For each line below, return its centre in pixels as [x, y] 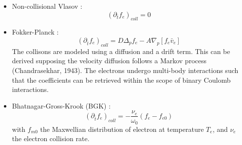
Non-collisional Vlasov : [47, 6]
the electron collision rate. [51, 138]
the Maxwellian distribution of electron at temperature [122, 129]
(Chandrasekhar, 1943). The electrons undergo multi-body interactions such [125, 70]
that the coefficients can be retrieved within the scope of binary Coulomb [121, 80]
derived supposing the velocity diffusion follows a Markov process [109, 61]
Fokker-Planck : [35, 32]
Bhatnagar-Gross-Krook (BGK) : [61, 105]
